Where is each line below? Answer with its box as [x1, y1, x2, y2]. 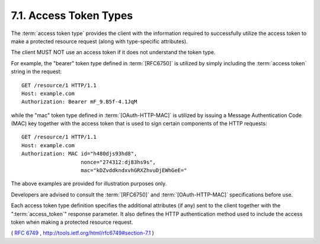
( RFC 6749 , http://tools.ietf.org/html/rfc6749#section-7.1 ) [11, 229, 154, 237]
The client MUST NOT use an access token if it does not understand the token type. [11, 49, 216, 56]
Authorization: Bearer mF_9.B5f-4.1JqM [21, 99, 137, 105]
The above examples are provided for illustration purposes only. [11, 180, 167, 187]
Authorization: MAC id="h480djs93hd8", [21, 150, 137, 157]
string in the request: [11, 68, 62, 75]
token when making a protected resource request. [11, 218, 133, 226]
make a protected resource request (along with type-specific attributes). [11, 37, 188, 45]
